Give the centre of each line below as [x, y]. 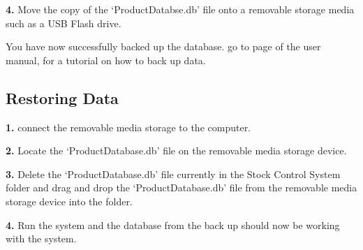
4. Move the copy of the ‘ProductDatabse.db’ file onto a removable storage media [180, 9]
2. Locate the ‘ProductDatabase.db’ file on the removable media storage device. [176, 150]
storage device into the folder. [69, 201]
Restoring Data [62, 97]
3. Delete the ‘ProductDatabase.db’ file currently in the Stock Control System [173, 174]
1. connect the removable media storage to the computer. [128, 127]
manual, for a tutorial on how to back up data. [106, 60]
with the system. [41, 238]
